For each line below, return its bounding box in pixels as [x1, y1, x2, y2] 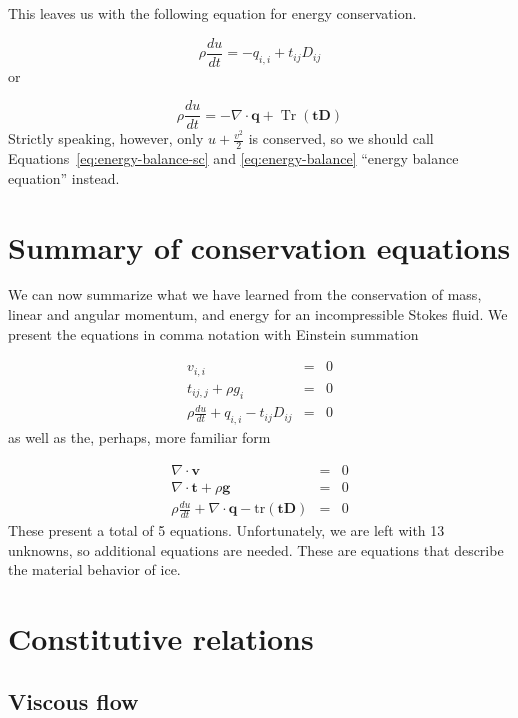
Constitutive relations [8, 617, 314, 658]
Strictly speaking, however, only [8, 128, 204, 149]
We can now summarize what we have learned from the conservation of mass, [8, 284, 482, 305]
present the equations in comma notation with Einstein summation [8, 323, 419, 344]
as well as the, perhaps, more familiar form [8, 426, 271, 447]
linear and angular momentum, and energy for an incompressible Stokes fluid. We [8, 304, 508, 325]
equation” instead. [8, 167, 120, 188]
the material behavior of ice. [8, 559, 181, 580]
